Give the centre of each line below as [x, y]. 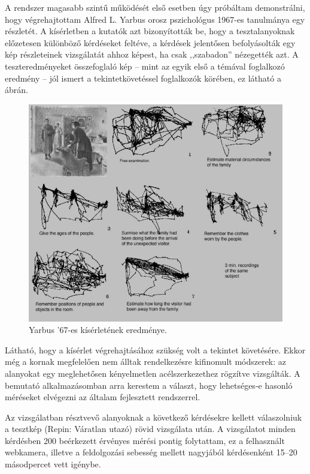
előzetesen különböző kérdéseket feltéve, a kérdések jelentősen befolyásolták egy [150, 42]
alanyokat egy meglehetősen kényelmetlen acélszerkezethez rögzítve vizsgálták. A [153, 373]
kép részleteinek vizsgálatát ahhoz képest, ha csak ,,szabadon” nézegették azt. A [152, 54]
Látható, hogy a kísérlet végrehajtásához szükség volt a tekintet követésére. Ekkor [155, 349]
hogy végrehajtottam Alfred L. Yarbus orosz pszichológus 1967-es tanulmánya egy [155, 19]
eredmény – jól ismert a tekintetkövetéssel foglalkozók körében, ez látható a [143, 78]
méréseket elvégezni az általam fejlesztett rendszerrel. [103, 397]
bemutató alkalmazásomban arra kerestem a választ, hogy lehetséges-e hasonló [149, 385]
